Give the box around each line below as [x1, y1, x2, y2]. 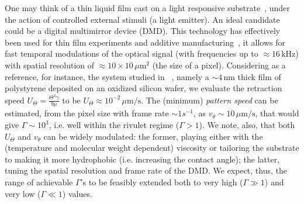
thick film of [237, 70, 281, 82]
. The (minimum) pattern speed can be [141, 94, 278, 106]
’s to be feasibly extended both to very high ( [80, 176, 243, 188]
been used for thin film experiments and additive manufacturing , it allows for [5, 36, 285, 48]
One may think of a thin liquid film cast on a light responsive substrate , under [5, 2, 290, 13]
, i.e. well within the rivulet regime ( [49, 119, 179, 131]
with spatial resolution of [5, 58, 95, 71]
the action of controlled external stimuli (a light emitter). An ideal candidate [5, 13, 280, 25]
